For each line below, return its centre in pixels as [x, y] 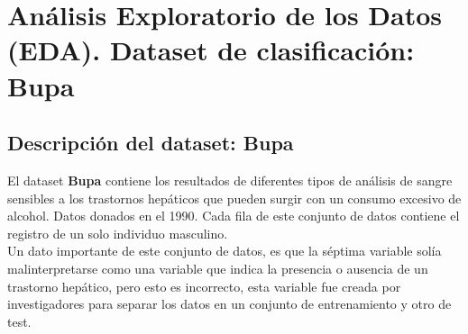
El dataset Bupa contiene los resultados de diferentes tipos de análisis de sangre [230, 180]
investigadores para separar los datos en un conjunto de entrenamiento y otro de [229, 304]
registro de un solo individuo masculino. [118, 233]
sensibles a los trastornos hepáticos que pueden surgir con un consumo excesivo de [234, 198]
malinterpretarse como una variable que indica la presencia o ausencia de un [218, 268]
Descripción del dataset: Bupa [151, 143]
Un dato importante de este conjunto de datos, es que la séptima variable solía [225, 251]
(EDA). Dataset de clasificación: [211, 50]
